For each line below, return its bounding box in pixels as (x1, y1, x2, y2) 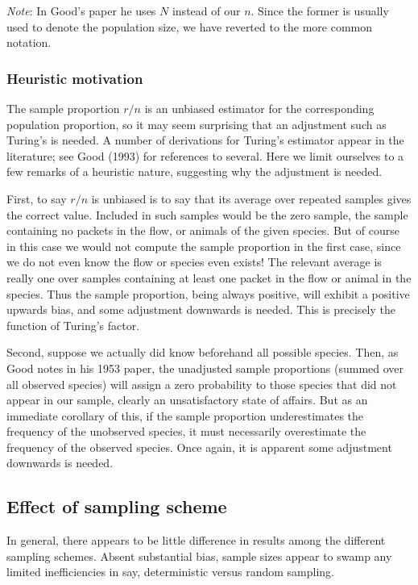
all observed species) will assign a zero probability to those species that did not (6, 375, 397, 392)
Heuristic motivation (6, 68, 143, 88)
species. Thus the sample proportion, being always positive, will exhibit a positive (6, 285, 410, 302)
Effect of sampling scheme (6, 494, 227, 519)
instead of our (172, 2, 241, 19)
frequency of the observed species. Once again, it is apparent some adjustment (6, 438, 392, 455)
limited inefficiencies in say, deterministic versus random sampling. (6, 563, 334, 580)
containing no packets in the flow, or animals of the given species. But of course (6, 222, 399, 239)
